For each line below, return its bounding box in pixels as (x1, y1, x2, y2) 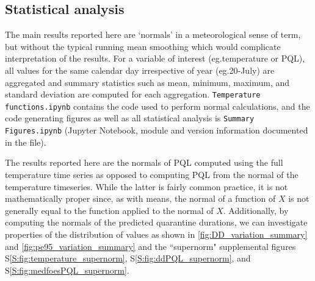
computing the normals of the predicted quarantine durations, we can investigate (5, 216, 308, 229)
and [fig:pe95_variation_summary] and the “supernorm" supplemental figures (5, 240, 296, 252)
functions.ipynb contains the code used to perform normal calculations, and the (5, 99, 310, 112)
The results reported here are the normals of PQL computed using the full (5, 156, 283, 169)
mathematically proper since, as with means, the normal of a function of (5, 192, 276, 205)
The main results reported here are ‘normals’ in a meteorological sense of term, (5, 28, 301, 41)
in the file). (5, 135, 46, 148)
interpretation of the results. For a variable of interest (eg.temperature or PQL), (5, 52, 305, 65)
